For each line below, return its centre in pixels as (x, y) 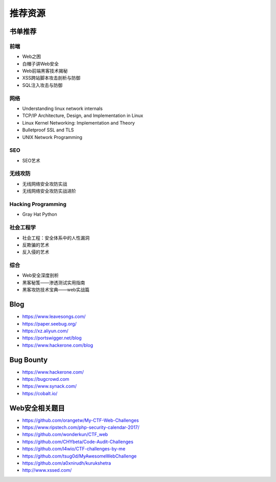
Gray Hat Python (40, 214)
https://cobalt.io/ (40, 393)
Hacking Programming (38, 204)
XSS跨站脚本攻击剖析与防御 (51, 78)
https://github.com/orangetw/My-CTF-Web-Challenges (80, 420)
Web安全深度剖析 (40, 276)
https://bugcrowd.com (46, 379)
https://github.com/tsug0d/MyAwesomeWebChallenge (79, 456)
